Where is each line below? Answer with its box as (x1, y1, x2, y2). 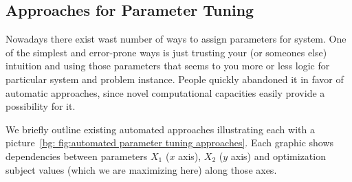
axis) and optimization (230, 148, 326, 163)
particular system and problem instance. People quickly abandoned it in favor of (5, 71, 344, 86)
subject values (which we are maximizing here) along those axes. (5, 162, 277, 177)
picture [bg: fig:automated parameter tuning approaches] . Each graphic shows (5, 135, 334, 150)
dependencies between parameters (5, 148, 148, 163)
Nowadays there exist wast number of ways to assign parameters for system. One (5, 32, 346, 46)
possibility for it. (5, 99, 76, 113)
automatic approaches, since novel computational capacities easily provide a (5, 85, 325, 100)
